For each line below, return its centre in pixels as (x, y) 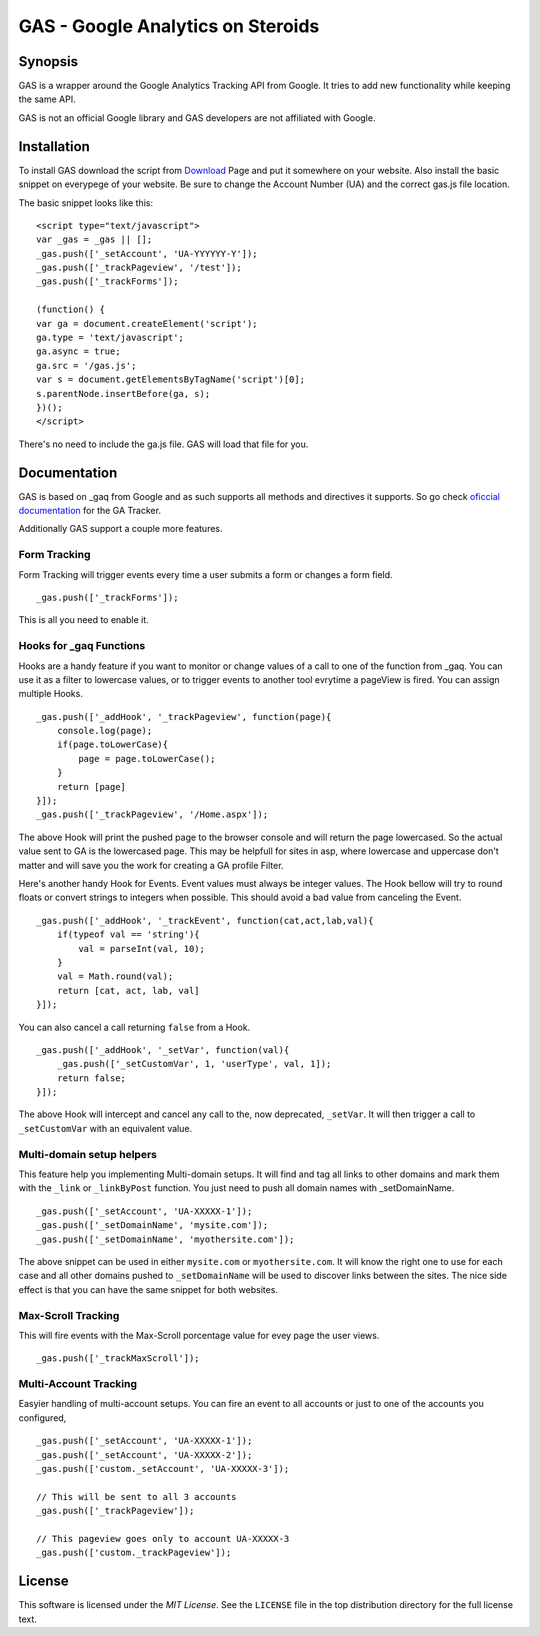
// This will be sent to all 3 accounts (136, 1496)
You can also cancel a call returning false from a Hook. (134, 1027)
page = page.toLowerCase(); (147, 758)
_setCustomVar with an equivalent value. (105, 1128)
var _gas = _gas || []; (94, 239)
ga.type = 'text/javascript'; (110, 338)
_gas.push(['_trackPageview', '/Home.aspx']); (152, 814)
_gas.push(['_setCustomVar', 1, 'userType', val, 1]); (194, 1064)
